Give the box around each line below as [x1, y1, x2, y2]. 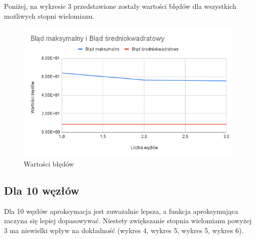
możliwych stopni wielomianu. [4, 10, 95, 21]
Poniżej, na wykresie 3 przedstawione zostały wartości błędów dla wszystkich [4, 1, 236, 11]
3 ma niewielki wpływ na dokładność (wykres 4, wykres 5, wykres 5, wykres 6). [4, 225, 244, 235]
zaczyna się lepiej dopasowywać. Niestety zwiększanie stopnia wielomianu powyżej [4, 215, 252, 226]
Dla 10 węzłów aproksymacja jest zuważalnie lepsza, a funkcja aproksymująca [4, 205, 238, 216]
